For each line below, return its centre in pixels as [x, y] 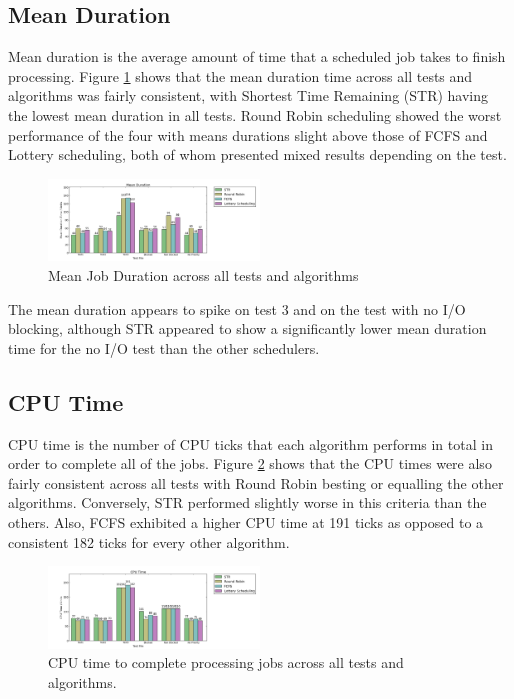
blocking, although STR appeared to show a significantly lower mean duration [247, 328]
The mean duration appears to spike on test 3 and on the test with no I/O [237, 308]
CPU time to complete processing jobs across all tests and [226, 662]
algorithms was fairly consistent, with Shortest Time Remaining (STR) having [248, 95]
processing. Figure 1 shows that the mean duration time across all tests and [240, 75]
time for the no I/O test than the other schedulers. [164, 347]
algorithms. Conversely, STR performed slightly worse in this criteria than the [247, 502]
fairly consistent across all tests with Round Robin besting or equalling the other [256, 482]
